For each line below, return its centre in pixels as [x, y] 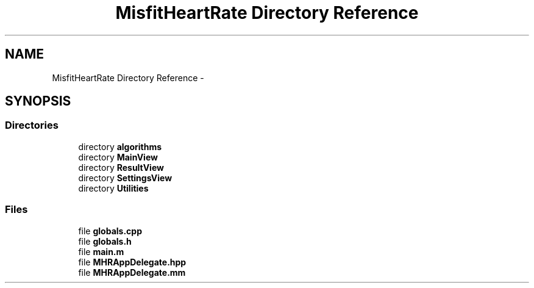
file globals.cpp [110, 231]
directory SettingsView [125, 178]
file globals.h [105, 241]
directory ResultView [121, 167]
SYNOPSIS [38, 101]
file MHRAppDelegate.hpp [132, 262]
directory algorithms [120, 146]
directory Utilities [113, 188]
